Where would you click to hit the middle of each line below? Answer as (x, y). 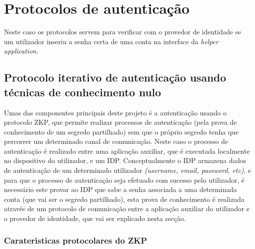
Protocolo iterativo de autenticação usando (115, 77)
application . (21, 51)
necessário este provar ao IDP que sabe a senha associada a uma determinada (121, 189)
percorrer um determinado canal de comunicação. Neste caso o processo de (116, 141)
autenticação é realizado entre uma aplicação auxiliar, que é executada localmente (127, 151)
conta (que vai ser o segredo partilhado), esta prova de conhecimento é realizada (124, 199)
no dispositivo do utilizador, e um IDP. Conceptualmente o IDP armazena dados (125, 160)
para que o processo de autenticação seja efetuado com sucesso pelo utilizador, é (124, 180)
